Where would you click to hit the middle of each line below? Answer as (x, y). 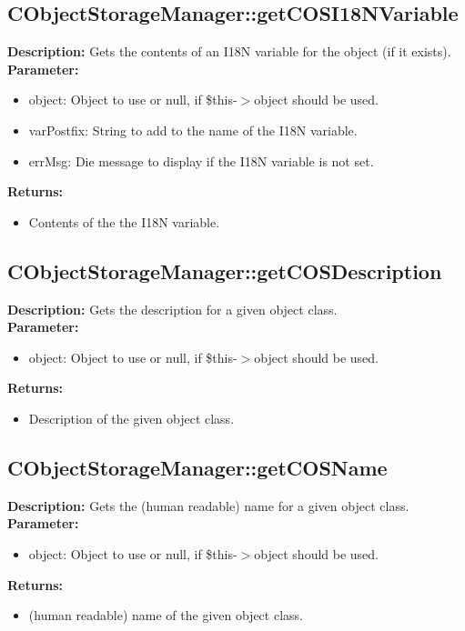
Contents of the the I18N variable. (124, 221)
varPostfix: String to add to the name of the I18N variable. (193, 130)
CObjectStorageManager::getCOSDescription (225, 270)
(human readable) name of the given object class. (166, 615)
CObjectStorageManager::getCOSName (197, 467)
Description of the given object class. (131, 418)
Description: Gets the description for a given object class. (172, 309)
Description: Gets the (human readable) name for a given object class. (208, 505)
